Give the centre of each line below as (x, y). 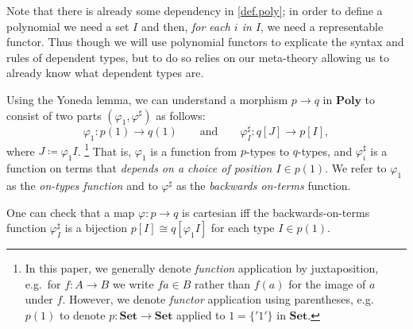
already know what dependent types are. (105, 73)
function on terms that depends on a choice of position (139, 168)
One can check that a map (71, 212)
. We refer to (356, 168)
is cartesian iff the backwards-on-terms (276, 212)
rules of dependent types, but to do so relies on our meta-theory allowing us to (198, 57)
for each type (243, 228)
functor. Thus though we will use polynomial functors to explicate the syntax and (205, 42)
